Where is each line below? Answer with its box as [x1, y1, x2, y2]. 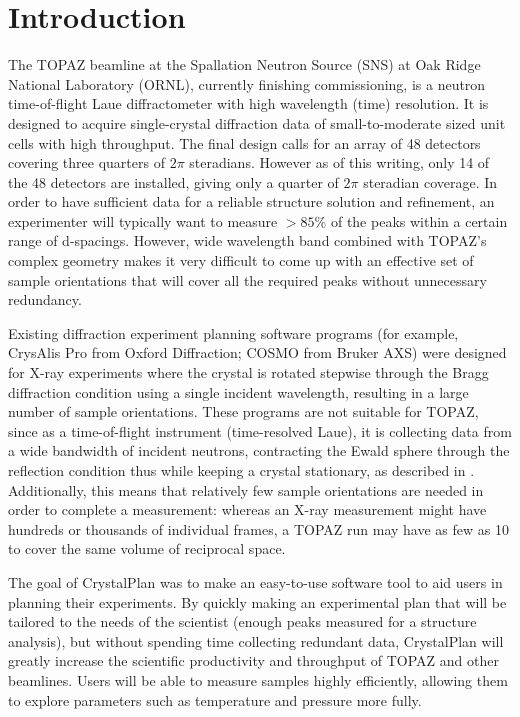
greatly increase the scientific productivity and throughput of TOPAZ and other [8, 650, 499, 671]
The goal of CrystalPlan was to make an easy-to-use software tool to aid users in [8, 571, 503, 592]
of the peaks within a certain [330, 210, 508, 231]
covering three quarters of [8, 152, 165, 173]
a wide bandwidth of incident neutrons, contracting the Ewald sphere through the [8, 440, 510, 461]
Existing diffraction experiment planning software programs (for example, [8, 322, 459, 343]
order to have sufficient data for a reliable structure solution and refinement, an [8, 191, 495, 212]
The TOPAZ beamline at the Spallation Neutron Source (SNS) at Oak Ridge [8, 54, 481, 75]
